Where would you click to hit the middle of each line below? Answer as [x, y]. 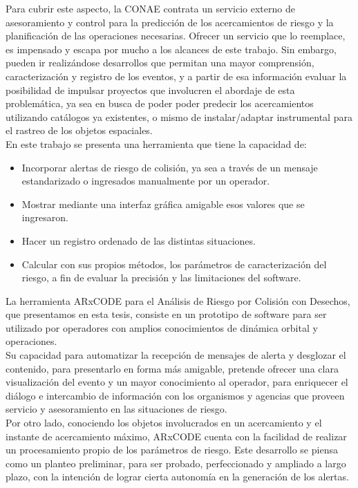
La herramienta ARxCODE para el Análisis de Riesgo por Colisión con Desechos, [178, 300]
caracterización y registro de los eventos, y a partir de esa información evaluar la [176, 76]
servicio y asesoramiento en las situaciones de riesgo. [116, 409]
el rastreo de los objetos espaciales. [79, 130]
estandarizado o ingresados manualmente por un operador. [146, 181]
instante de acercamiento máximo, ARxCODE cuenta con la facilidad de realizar [176, 436]
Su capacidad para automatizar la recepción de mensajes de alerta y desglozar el [176, 355]
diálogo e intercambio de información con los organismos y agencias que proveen [175, 395]
